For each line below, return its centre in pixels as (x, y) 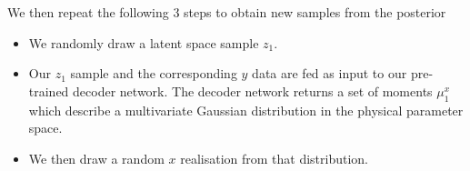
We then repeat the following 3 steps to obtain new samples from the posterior (227, 12)
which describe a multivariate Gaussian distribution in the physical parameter (246, 110)
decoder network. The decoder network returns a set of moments (253, 91)
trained (49, 91)
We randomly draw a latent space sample (144, 42)
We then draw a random (96, 158)
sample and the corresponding (154, 73)
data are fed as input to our (330, 73)
